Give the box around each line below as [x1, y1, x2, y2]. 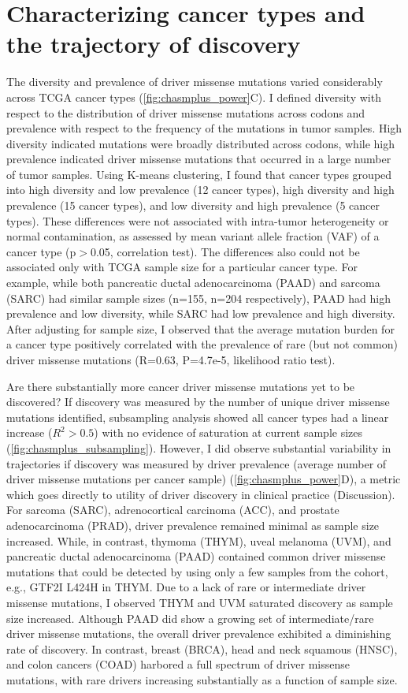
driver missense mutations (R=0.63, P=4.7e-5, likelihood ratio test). [6, 352, 336, 367]
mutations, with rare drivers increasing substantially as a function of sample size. [6, 671, 398, 687]
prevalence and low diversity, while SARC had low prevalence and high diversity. [6, 305, 395, 322]
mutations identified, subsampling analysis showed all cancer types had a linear [6, 408, 389, 425]
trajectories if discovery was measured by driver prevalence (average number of [6, 455, 387, 471]
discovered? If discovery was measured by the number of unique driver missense [6, 393, 390, 410]
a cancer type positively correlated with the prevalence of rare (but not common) [6, 336, 398, 352]
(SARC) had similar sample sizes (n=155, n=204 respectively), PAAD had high [6, 289, 391, 306]
